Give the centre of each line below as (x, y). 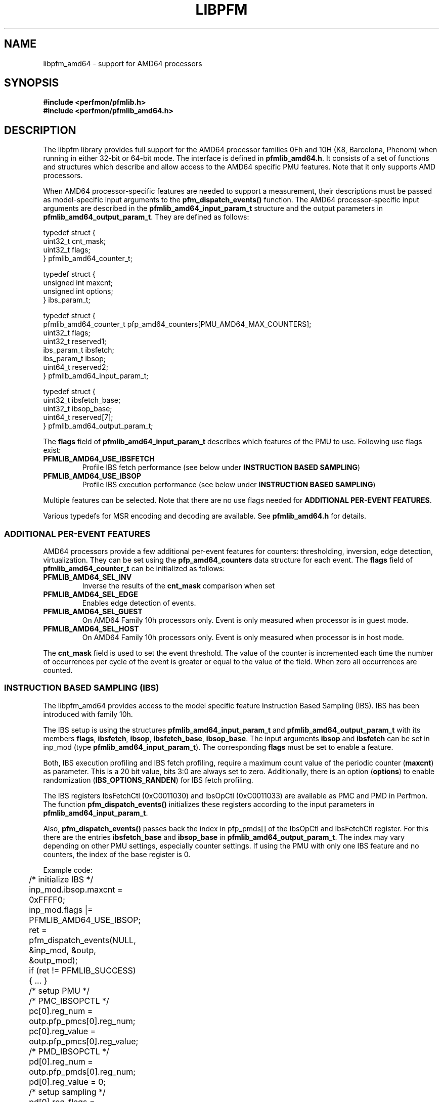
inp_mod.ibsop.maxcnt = (76, 889)
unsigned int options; (78, 291)
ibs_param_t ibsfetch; (79, 350)
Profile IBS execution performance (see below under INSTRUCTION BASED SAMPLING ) (229, 485)
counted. (58, 670)
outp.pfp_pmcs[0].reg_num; (82, 1021)
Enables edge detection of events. (139, 603)
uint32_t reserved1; (75, 342)
